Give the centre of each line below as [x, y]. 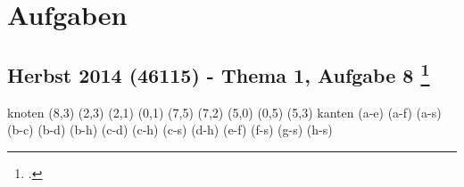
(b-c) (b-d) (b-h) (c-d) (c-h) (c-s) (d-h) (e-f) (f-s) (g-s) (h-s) [170, 130]
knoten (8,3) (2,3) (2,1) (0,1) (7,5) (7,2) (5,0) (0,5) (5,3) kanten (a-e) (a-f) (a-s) [224, 112]
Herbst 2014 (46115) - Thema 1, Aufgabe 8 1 [219, 73]
